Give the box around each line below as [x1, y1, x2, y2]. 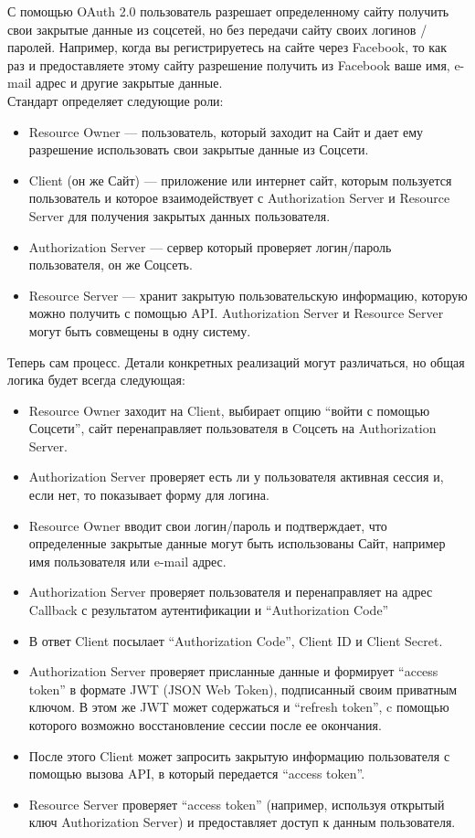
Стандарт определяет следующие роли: [7, 90, 224, 110]
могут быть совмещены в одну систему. [28, 321, 251, 340]
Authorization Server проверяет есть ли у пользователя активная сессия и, [28, 467, 444, 486]
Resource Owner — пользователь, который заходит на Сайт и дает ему [28, 122, 424, 141]
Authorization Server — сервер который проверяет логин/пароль [28, 237, 392, 256]
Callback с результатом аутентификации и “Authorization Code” [28, 600, 389, 620]
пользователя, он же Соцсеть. [28, 255, 193, 274]
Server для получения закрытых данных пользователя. [28, 206, 331, 225]
